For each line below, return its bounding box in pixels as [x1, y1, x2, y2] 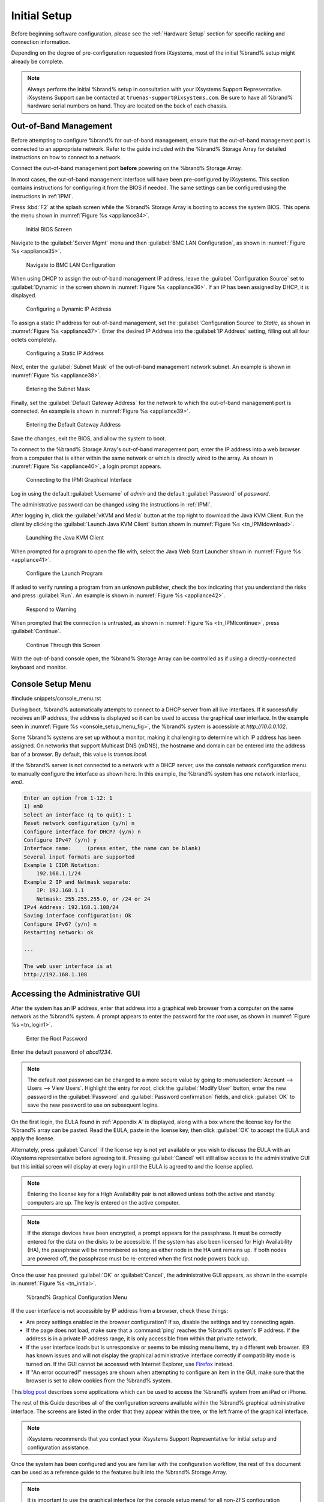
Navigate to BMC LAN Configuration [26, 261, 116, 269]
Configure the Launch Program [26, 570, 103, 577]
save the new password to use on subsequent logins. [27, 1101, 159, 1108]
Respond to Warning [26, 606, 77, 613]
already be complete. [11, 58, 64, 65]
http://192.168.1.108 [23, 971, 88, 978]
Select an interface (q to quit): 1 [23, 811, 132, 818]
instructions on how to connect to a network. [11, 153, 122, 160]
